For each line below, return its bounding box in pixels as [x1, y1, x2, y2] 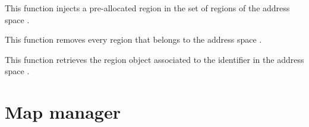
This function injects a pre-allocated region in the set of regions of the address [5, 2, 290, 14]
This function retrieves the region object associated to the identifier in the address [5, 53, 304, 65]
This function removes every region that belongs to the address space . [5, 33, 262, 46]
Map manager [5, 100, 121, 124]
